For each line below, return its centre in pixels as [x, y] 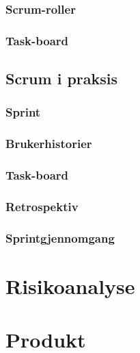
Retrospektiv [42, 206]
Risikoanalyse [70, 285]
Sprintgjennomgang [60, 238]
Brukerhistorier [49, 144]
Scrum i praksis [62, 78]
